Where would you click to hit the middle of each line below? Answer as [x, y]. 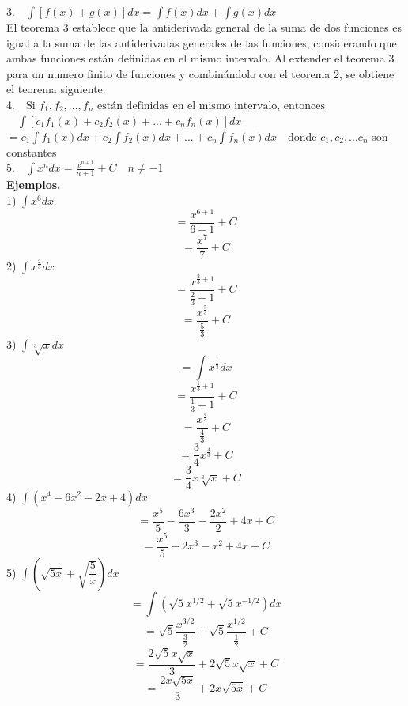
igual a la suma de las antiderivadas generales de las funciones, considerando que [202, 42]
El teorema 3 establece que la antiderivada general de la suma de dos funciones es [204, 27]
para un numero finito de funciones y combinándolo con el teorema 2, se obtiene [200, 73]
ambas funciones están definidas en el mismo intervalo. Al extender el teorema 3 [200, 58]
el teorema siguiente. [56, 89]
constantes [32, 151]
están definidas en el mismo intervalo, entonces [212, 106]
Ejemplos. [34, 184]
